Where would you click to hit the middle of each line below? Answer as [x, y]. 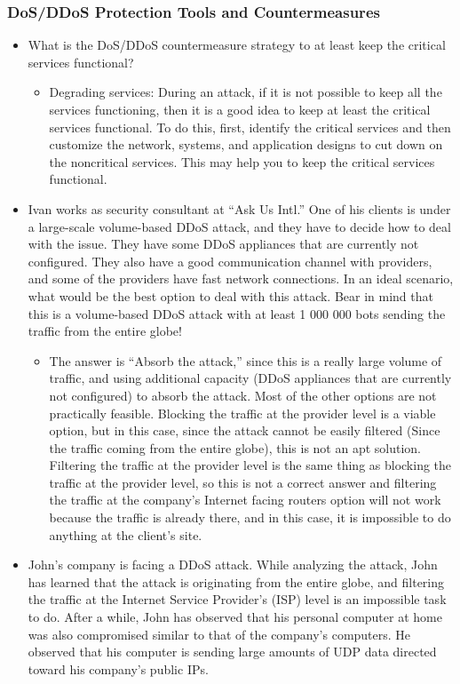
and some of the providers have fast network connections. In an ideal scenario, [241, 278]
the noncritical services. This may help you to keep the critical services [242, 161]
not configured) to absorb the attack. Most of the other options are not [243, 395]
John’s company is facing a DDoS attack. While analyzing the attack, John [233, 565]
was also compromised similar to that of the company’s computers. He [219, 634]
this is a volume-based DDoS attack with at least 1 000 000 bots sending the [237, 313]
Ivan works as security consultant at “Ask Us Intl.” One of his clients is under [239, 208]
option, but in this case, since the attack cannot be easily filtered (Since [245, 430]
